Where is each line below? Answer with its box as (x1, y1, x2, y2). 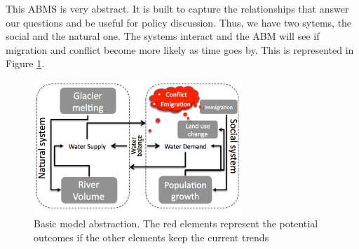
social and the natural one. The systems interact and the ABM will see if (6, 29, 320, 43)
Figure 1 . (6, 56, 45, 71)
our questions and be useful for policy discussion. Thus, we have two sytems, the (6, 15, 352, 29)
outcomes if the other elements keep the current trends (34, 229, 269, 244)
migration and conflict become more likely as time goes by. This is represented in (6, 42, 354, 57)
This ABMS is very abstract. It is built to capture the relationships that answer (6, 1, 349, 15)
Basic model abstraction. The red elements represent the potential (34, 216, 318, 231)
